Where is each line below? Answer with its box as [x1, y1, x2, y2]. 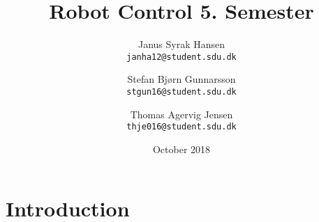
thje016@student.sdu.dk [126, 122, 237, 132]
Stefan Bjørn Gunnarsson [127, 72, 236, 86]
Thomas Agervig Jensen [130, 106, 233, 121]
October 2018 [152, 141, 211, 156]
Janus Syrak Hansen [138, 37, 225, 51]
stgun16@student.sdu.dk [126, 86, 237, 97]
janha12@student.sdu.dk [126, 51, 237, 62]
